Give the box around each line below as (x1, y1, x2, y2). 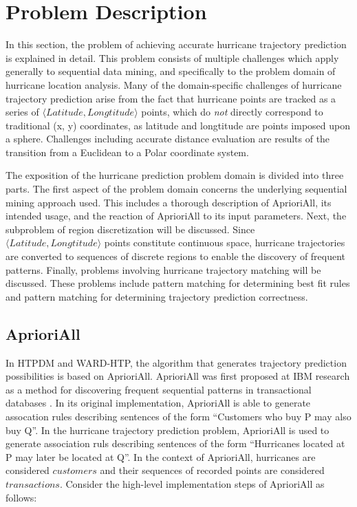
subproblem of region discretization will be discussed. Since (6, 222, 255, 236)
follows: (6, 490, 37, 504)
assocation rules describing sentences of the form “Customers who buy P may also (6, 409, 351, 423)
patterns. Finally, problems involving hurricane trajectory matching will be (6, 262, 321, 277)
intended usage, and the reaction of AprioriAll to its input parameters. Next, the (6, 208, 347, 223)
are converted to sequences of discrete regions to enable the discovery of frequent (6, 249, 346, 263)
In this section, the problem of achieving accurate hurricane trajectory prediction (6, 37, 347, 52)
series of (6, 105, 39, 119)
